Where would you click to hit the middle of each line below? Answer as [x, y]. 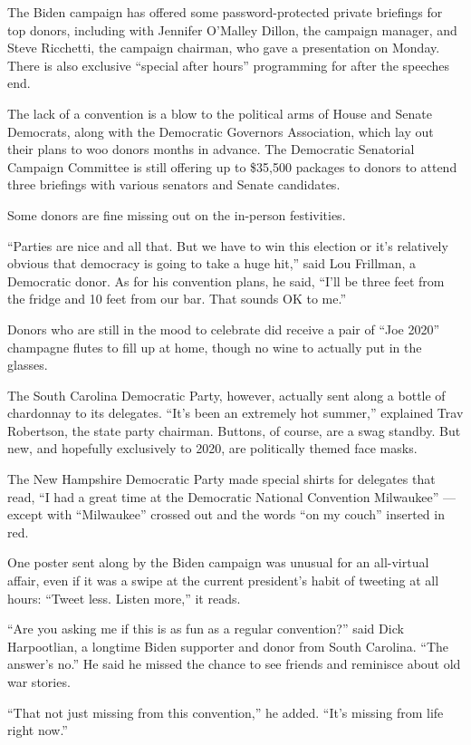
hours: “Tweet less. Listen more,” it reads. [124, 598]
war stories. [39, 682]
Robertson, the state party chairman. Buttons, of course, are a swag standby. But [234, 430]
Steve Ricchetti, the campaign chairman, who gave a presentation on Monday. [224, 48]
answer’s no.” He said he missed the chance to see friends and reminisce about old [234, 664]
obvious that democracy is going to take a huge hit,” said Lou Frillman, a [212, 263]
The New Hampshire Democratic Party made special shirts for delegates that [221, 479]
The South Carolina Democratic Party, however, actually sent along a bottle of [226, 395]
